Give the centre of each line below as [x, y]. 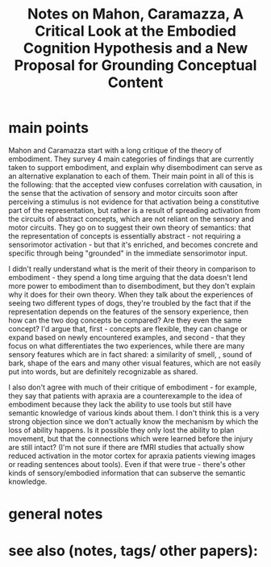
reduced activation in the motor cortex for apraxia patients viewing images [132, 456]
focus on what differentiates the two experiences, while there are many [127, 346]
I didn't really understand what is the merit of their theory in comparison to [132, 269]
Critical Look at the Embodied [135, 31]
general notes [56, 514]
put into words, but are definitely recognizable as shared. [103, 371]
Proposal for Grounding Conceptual [135, 66]
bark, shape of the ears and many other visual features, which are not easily [135, 363]
